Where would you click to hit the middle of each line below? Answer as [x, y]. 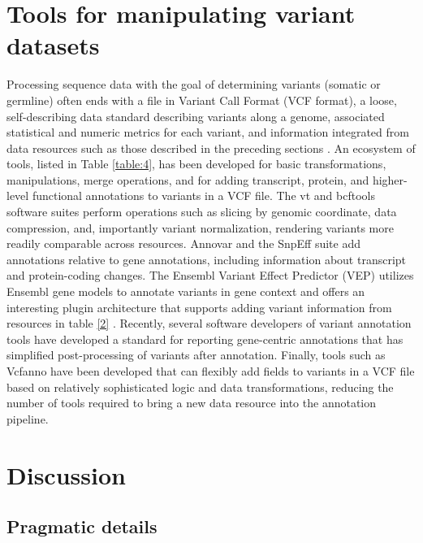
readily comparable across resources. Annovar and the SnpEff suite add [184, 243]
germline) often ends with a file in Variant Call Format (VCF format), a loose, [202, 100]
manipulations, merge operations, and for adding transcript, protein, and [188, 179]
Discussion [66, 474]
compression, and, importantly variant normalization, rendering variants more [200, 227]
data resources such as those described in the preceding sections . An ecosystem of [211, 148]
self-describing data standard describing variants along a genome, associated [196, 116]
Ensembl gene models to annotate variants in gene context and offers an [186, 291]
